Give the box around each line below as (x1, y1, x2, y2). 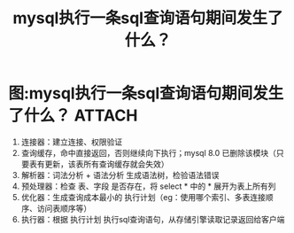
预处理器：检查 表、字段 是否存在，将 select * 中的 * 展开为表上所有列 (20, 181, 276, 191)
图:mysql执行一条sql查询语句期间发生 (8, 83, 284, 104)
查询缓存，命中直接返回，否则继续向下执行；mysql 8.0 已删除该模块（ (20, 147, 276, 158)
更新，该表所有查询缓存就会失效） (44, 159, 169, 169)
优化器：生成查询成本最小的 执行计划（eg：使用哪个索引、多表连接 (20, 191, 267, 202)
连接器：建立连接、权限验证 (20, 136, 123, 147)
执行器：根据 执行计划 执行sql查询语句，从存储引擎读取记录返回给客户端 (20, 214, 285, 224)
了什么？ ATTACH (8, 105, 138, 126)
